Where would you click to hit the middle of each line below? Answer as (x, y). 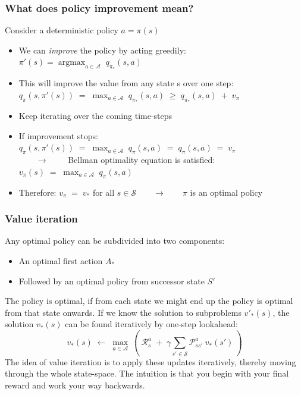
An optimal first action (61, 261)
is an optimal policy (226, 192)
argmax (72, 63)
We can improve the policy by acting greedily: (102, 50)
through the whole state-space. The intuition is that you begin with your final (147, 373)
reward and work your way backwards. (75, 385)
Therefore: (37, 192)
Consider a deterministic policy (62, 30)
